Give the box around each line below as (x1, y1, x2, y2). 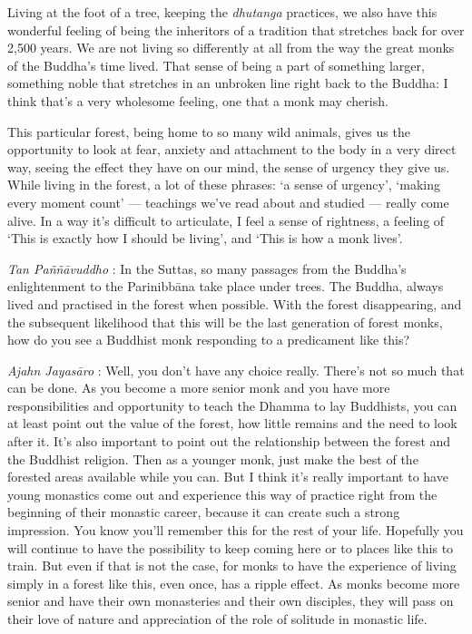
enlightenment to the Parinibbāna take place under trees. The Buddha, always (7, 277, 444, 296)
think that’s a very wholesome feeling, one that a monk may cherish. (7, 91, 388, 110)
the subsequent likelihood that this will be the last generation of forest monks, (7, 312, 443, 331)
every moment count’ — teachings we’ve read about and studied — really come (7, 192, 449, 211)
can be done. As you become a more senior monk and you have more (7, 378, 390, 397)
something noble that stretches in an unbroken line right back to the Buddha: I (7, 73, 448, 93)
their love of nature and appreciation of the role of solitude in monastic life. (7, 610, 428, 628)
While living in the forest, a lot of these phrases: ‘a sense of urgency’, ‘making (7, 175, 440, 194)
